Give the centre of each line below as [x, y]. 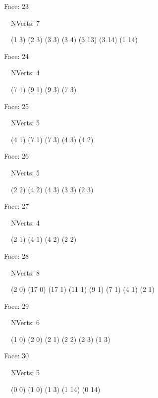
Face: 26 [16, 156]
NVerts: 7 [25, 23]
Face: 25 [16, 106]
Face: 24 [16, 56]
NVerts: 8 [25, 272]
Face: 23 [16, 6]
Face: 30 [16, 356]
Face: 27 [16, 206]
